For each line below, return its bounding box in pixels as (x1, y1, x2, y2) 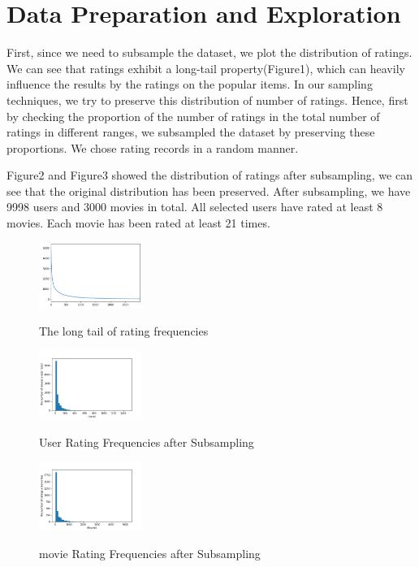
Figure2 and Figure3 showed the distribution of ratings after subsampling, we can (6, 167, 413, 184)
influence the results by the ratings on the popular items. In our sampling (6, 76, 373, 93)
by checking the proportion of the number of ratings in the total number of (6, 107, 380, 124)
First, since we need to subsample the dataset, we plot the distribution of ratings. (6, 44, 413, 61)
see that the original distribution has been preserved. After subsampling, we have (6, 182, 411, 199)
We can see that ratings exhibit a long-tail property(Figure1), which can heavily (6, 59, 405, 76)
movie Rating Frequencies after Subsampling (39, 544, 261, 561)
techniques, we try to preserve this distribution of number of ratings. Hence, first (6, 91, 408, 108)
